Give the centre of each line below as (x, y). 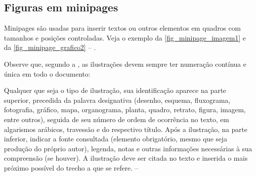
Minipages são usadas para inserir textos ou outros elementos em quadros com (123, 28)
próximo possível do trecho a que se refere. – (71, 167)
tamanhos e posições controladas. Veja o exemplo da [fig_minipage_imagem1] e (125, 37)
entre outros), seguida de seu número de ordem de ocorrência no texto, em (117, 119)
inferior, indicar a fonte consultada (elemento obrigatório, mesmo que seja (116, 139)
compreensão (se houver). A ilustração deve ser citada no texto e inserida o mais (126, 158)
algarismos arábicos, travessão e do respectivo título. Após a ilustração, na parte (126, 129)
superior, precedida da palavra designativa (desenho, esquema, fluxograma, (117, 100)
